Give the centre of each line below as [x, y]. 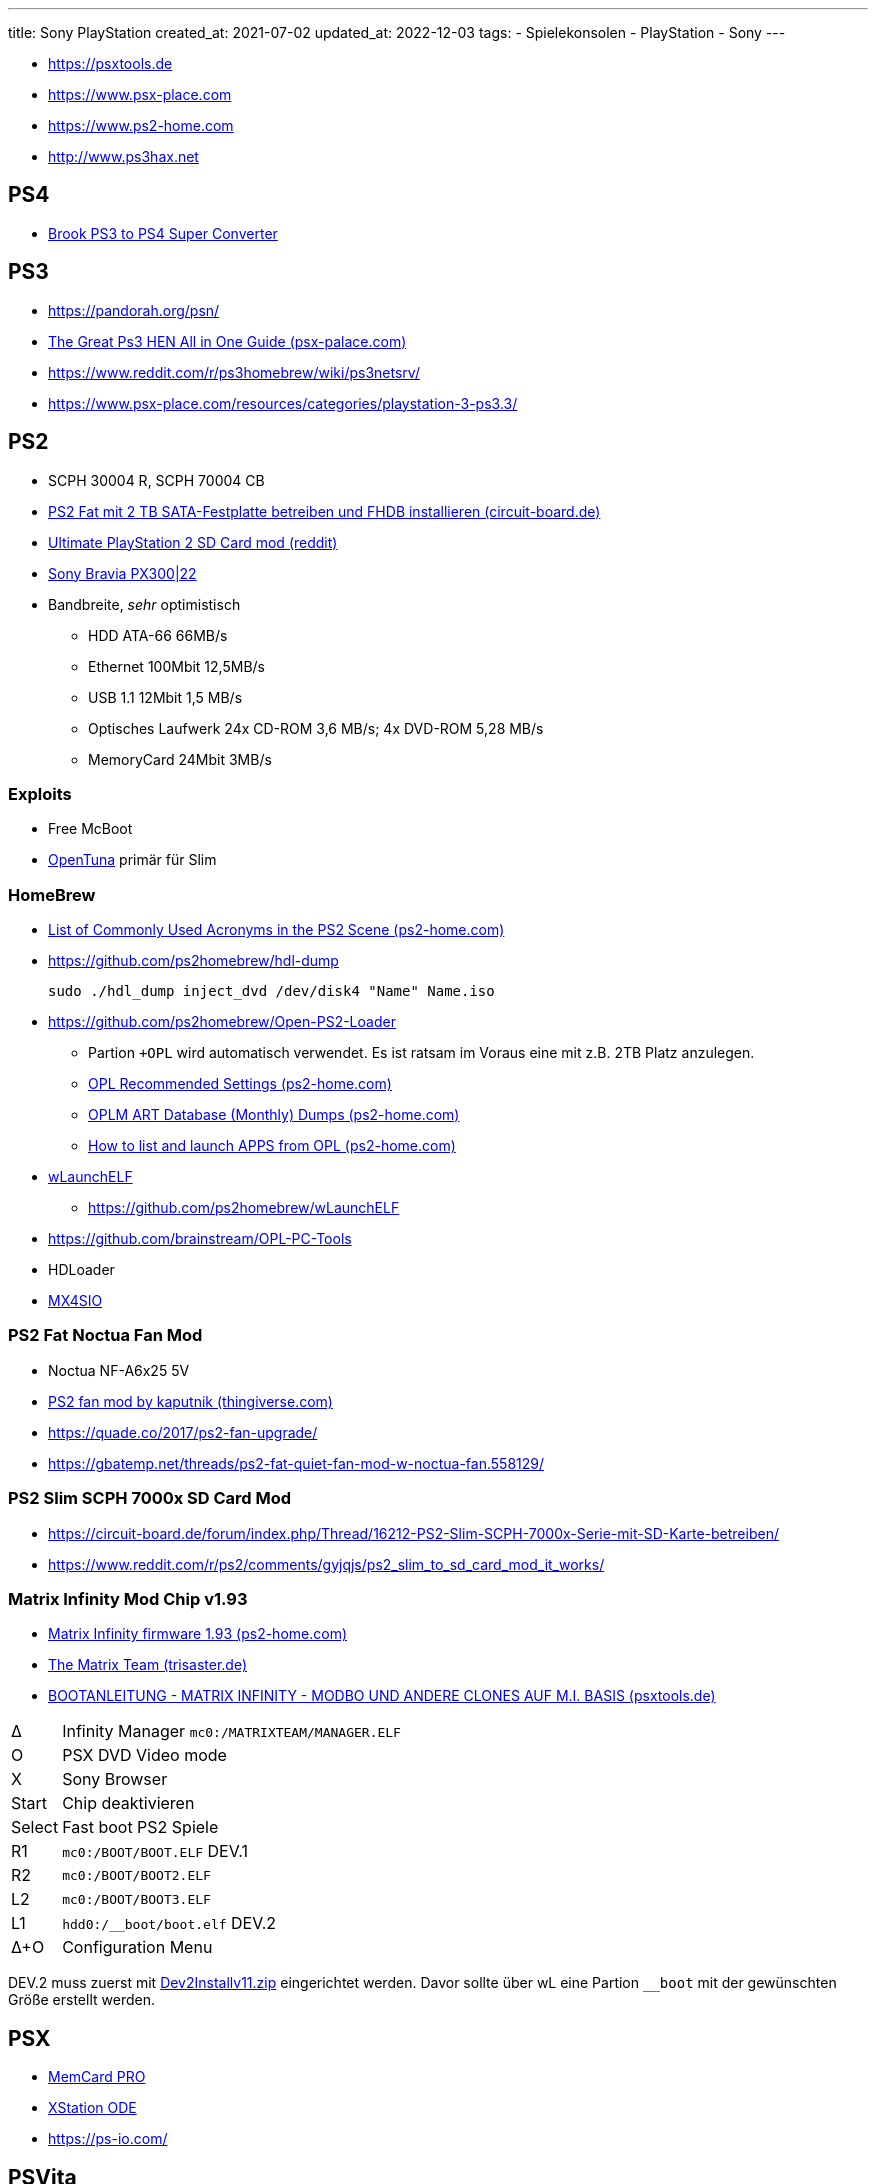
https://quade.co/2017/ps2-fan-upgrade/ [183, 1432]
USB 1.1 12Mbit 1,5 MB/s [165, 697]
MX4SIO [75, 1301]
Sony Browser [115, 1779]
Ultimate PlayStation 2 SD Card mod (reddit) [193, 542]
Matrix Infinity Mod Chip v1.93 [128, 1598]
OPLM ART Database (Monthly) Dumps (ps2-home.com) [274, 1115]
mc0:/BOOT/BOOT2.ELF [136, 1875]
